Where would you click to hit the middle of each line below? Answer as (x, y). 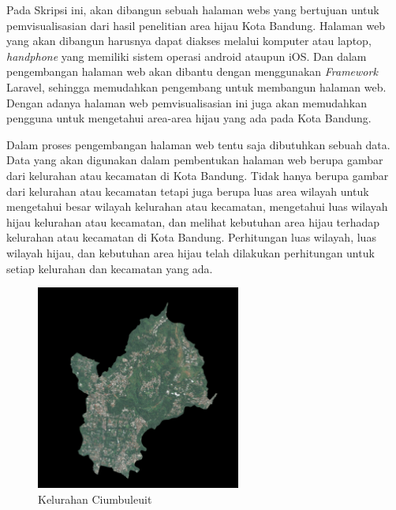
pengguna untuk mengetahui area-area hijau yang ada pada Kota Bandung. (189, 118)
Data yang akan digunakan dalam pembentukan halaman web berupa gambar (195, 160)
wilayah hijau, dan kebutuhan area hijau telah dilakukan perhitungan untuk (191, 252)
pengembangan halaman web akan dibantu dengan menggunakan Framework (192, 71)
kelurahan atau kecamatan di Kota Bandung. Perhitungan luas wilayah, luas (191, 237)
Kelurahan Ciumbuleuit (95, 499)
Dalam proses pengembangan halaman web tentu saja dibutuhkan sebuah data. (198, 144)
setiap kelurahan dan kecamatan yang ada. (110, 268)
